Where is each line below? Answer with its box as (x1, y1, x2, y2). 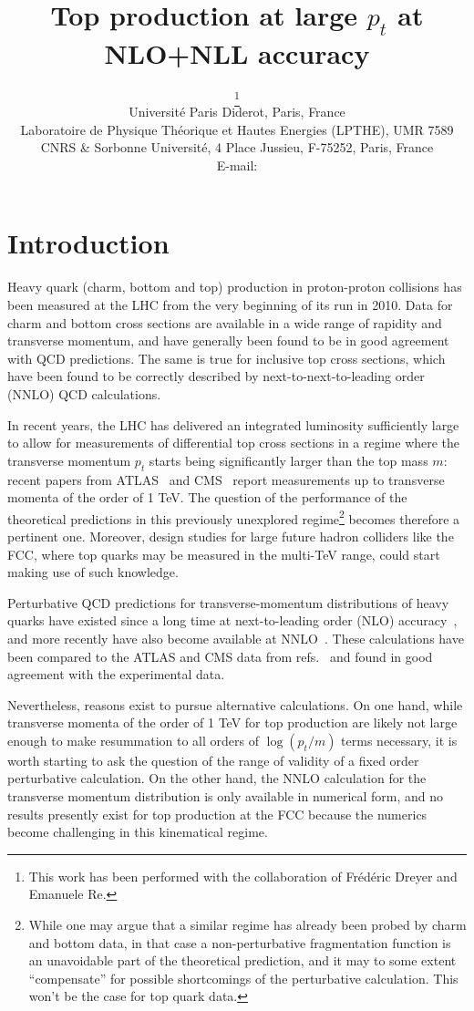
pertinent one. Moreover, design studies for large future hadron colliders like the (7, 526, 454, 545)
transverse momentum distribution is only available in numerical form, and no (7, 787, 444, 806)
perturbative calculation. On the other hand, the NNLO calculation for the (7, 769, 427, 788)
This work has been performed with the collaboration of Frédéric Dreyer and (28, 866, 458, 885)
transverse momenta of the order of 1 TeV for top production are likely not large (7, 713, 458, 732)
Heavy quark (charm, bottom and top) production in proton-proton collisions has (7, 277, 462, 296)
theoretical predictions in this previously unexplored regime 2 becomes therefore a (7, 506, 460, 528)
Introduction (7, 224, 170, 262)
